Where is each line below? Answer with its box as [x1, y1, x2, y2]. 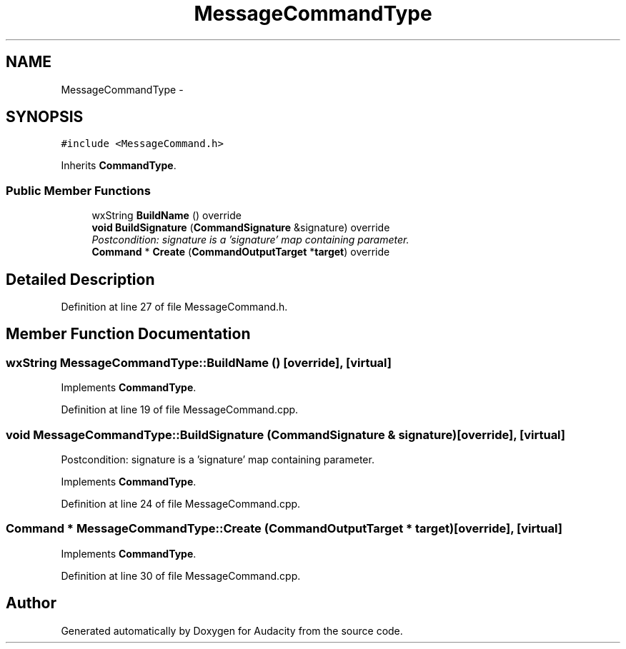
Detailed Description [6, 270, 155, 288]
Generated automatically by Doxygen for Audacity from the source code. [61, 624, 403, 637]
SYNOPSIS [6, 108, 84, 126]
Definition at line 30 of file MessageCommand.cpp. [61, 569, 301, 582]
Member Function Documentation [6, 325, 251, 343]
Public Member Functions [6, 183, 151, 198]
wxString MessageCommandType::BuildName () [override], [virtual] [6, 355, 392, 370]
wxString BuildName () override [91, 209, 242, 222]
